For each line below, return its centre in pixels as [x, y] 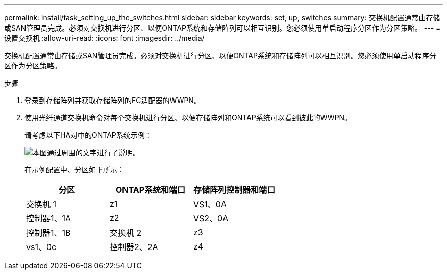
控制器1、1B [48, 233]
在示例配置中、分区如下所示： [74, 170]
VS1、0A [210, 204]
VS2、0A [211, 218]
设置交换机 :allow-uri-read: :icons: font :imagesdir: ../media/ [104, 38]
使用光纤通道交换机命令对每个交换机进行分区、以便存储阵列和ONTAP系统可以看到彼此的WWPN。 [188, 118]
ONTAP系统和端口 [151, 190]
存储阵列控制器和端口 [234, 190]
